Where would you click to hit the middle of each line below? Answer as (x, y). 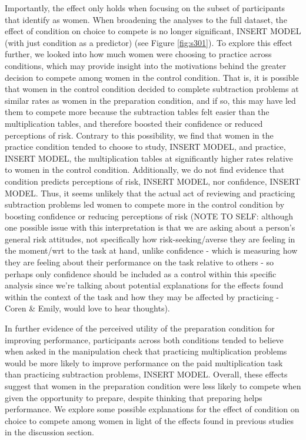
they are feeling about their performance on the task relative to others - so (139, 262)
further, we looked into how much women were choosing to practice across (138, 54)
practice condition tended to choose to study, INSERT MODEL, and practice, (145, 147)
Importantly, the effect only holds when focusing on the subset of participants (145, 8)
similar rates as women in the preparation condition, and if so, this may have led (150, 100)
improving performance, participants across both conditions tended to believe (144, 339)
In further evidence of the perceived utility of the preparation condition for (140, 328)
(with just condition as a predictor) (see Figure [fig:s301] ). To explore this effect (149, 42)
